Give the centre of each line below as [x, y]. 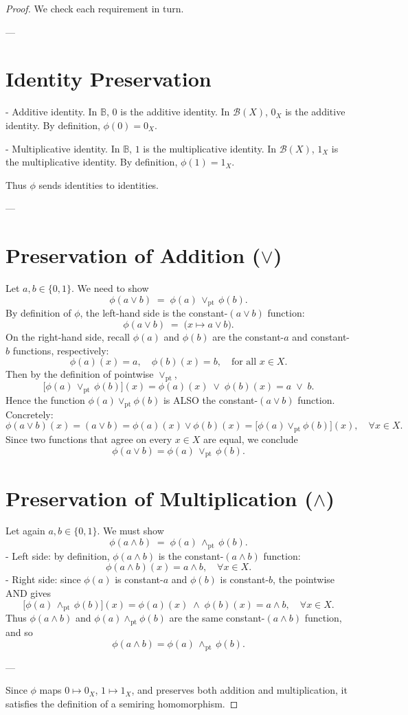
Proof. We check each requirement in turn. [95, 8]
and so [19, 632]
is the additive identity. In [175, 112]
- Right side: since [43, 579]
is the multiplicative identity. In [210, 148]
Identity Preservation [109, 79]
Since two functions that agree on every [89, 439]
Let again [25, 531]
